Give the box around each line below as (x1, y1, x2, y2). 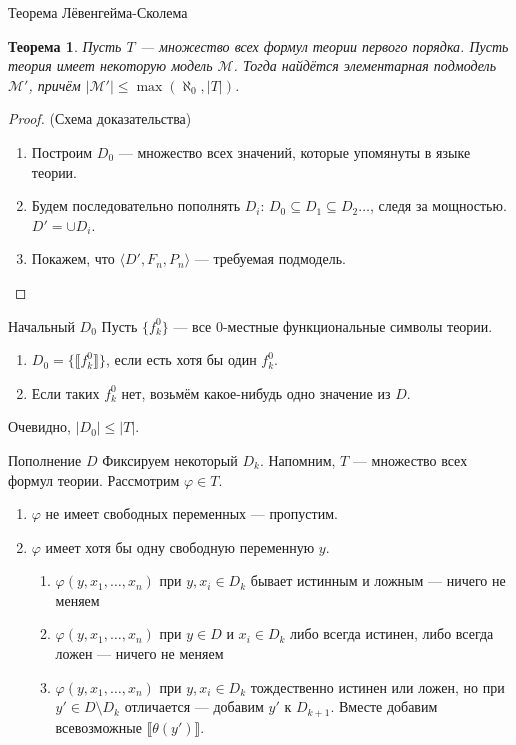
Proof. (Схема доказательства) (8, 108, 192, 129)
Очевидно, (8, 416, 71, 437)
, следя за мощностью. (369, 195, 507, 216)
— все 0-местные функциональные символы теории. (173, 315, 493, 336)
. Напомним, (259, 449, 336, 470)
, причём (28, 74, 81, 95)
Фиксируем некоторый (102, 449, 238, 470)
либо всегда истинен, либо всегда (290, 623, 494, 644)
